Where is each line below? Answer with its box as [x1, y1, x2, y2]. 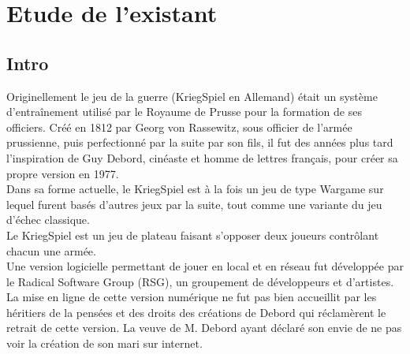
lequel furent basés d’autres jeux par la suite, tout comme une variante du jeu [6, 196, 382, 212]
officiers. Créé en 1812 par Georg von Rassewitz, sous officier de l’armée [6, 118, 352, 135]
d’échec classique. [6, 211, 90, 228]
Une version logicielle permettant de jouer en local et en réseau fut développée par [6, 258, 404, 274]
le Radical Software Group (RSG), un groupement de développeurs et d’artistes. [6, 273, 394, 289]
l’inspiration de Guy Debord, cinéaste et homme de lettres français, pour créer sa [6, 149, 398, 166]
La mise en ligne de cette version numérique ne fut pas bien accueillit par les [6, 289, 377, 305]
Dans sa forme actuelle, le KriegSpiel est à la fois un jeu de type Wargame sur [6, 181, 384, 197]
